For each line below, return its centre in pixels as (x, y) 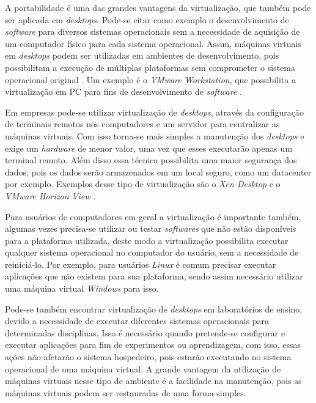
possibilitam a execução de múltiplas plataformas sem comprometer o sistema (150, 67)
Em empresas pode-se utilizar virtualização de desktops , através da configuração (155, 112)
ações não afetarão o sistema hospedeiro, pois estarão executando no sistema (148, 357)
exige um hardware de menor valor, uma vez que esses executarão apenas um (149, 148)
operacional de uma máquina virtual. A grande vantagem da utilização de (143, 368)
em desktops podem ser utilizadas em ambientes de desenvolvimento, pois (142, 55)
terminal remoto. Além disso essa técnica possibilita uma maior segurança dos (151, 160)
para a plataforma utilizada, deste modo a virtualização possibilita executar (147, 240)
